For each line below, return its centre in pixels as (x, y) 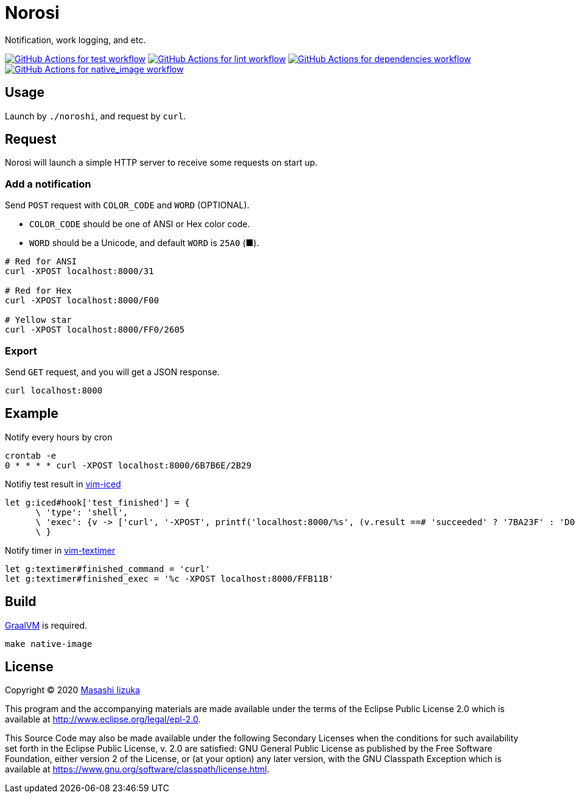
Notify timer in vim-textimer (60, 550)
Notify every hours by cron (59, 437)
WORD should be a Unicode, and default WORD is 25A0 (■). (144, 243)
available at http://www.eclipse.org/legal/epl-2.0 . (103, 719)
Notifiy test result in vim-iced (63, 484)
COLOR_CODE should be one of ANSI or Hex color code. (140, 224)
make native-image (49, 644)
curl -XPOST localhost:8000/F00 (82, 301)
